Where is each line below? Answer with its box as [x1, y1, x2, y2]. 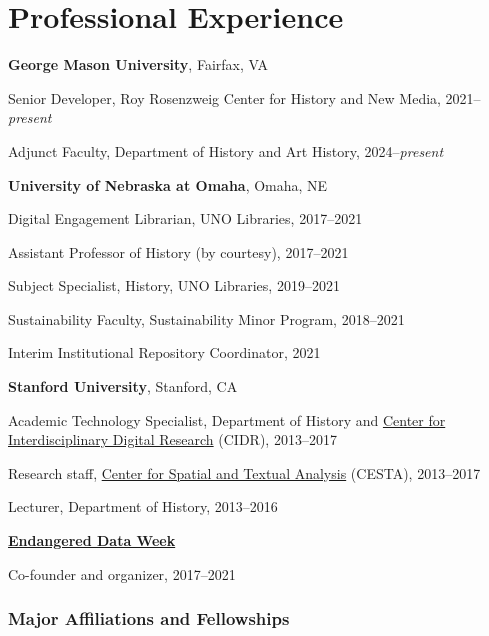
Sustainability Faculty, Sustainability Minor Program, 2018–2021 [8, 308, 405, 329]
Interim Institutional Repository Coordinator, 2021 [8, 342, 321, 363]
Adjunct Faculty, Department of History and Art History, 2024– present [8, 140, 444, 161]
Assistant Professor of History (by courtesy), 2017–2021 [8, 241, 349, 262]
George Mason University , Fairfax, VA [8, 54, 268, 75]
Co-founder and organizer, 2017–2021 [8, 563, 236, 584]
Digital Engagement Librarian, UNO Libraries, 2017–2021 [8, 208, 363, 229]
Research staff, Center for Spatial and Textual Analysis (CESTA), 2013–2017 [8, 462, 481, 483]
